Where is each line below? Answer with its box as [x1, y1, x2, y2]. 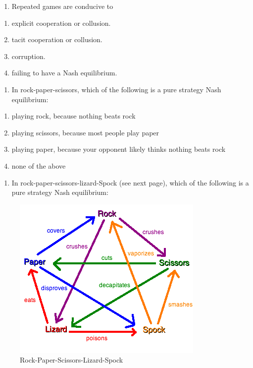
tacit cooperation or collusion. [11, 34, 102, 45]
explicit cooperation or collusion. [11, 17, 111, 28]
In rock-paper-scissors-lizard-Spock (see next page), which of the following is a [11, 177, 249, 187]
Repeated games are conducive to [11, 1, 113, 11]
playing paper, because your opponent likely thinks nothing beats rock [11, 144, 226, 154]
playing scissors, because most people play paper [11, 127, 159, 137]
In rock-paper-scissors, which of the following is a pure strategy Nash [11, 84, 221, 94]
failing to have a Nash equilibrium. [11, 67, 117, 78]
